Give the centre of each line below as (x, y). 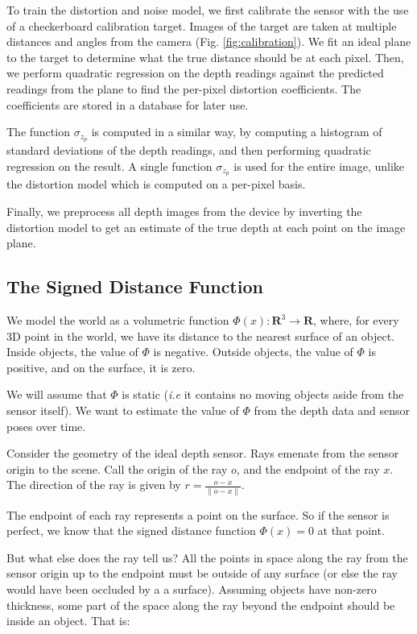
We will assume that (57, 394)
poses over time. (46, 426)
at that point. (351, 530)
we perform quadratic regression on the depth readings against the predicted (195, 73)
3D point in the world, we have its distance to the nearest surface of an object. (201, 336)
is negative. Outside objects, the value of (253, 352)
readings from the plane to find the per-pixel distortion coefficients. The (184, 88)
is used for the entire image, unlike (319, 166)
